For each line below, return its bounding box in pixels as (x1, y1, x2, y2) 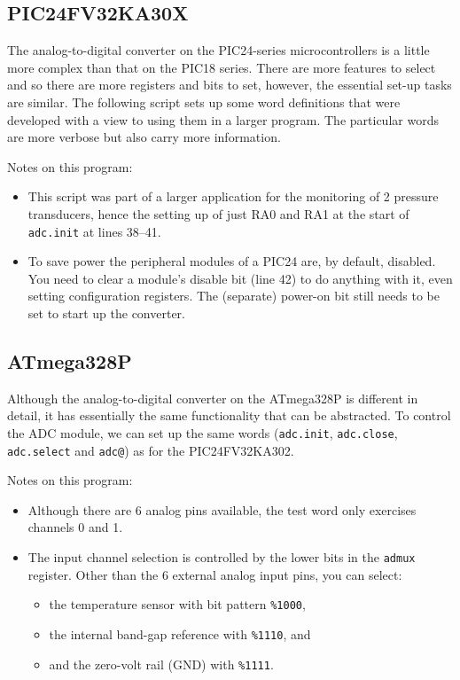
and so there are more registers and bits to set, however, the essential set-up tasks (7, 75, 452, 94)
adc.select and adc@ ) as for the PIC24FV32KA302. (7, 441, 294, 459)
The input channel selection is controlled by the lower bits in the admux (27, 548, 416, 567)
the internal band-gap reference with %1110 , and (49, 624, 311, 643)
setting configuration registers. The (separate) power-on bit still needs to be (27, 286, 440, 305)
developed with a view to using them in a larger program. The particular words (7, 110, 439, 129)
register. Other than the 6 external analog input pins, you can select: (27, 565, 402, 583)
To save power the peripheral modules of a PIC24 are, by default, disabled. (27, 252, 436, 270)
